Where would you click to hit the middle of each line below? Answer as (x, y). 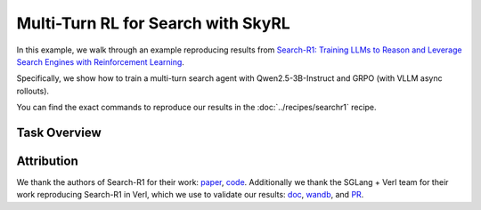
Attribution (48, 161)
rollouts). (33, 91)
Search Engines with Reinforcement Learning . (100, 61)
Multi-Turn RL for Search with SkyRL (154, 23)
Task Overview (59, 132)
